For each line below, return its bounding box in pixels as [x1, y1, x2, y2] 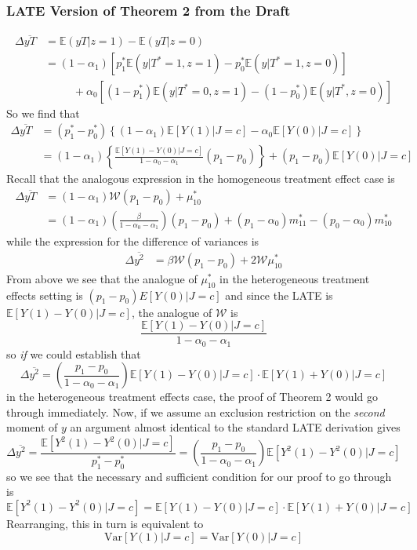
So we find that [6, 104, 80, 121]
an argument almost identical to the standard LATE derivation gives [70, 419, 401, 435]
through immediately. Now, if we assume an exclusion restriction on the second [6, 403, 385, 420]
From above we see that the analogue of [6, 270, 198, 286]
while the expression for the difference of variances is [6, 232, 259, 249]
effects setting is [6, 286, 83, 303]
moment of [6, 419, 58, 435]
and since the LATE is [225, 286, 333, 303]
